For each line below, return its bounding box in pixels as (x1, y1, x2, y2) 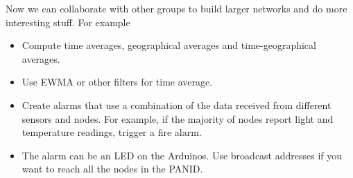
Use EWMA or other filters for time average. (21, 75, 213, 89)
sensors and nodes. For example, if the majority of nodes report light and (21, 111, 334, 126)
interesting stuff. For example (6, 14, 130, 29)
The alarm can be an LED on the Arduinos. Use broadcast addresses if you (21, 148, 343, 162)
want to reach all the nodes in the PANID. (21, 161, 203, 176)
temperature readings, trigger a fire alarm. (21, 125, 202, 139)
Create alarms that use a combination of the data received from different (21, 97, 332, 112)
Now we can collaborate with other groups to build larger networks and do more (6, 1, 347, 15)
